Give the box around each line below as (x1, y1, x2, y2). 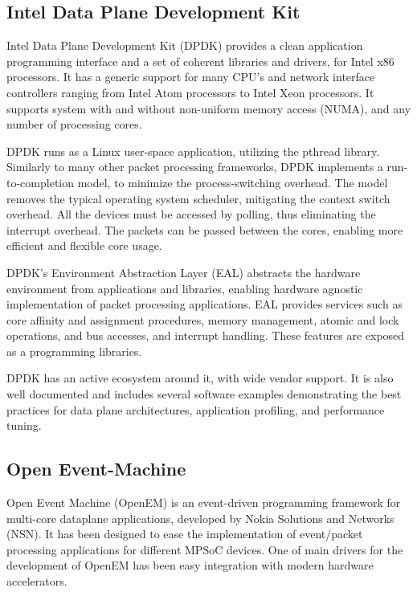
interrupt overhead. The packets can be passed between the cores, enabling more (6, 221, 403, 238)
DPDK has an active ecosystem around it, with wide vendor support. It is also (6, 369, 394, 386)
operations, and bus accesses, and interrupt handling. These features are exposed (6, 327, 405, 344)
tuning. (6, 417, 42, 434)
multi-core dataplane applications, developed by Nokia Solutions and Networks (6, 509, 395, 526)
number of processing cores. (6, 116, 142, 133)
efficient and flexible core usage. (6, 237, 162, 254)
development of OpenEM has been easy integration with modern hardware (6, 557, 374, 574)
